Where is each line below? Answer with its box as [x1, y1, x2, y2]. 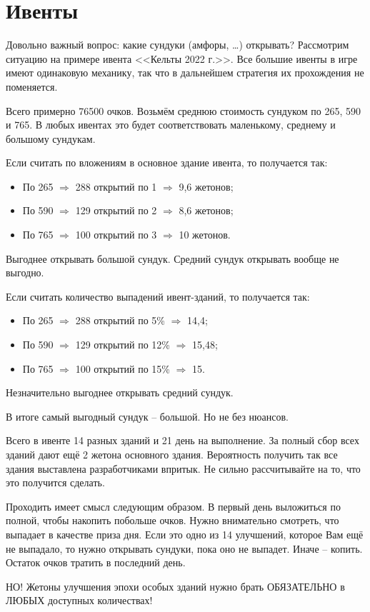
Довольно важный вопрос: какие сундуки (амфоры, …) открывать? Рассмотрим [6, 37, 349, 52]
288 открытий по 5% [75, 313, 166, 328]
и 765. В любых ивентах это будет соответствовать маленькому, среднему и [6, 117, 336, 132]
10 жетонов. [179, 227, 231, 242]
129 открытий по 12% [75, 337, 171, 352]
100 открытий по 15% [75, 361, 171, 376]
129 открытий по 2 [75, 203, 157, 218]
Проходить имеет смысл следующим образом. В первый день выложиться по [6, 498, 341, 513]
